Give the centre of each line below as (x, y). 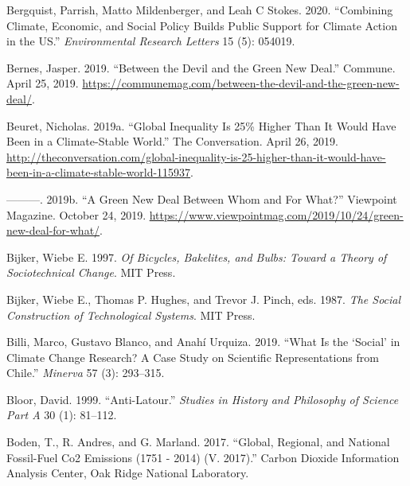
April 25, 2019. (43, 83)
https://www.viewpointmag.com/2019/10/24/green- (276, 214)
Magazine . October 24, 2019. (76, 214)
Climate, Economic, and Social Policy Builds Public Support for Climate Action (202, 25)
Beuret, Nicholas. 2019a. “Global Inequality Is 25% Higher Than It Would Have (201, 125)
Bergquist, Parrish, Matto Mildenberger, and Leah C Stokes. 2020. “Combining (200, 10)
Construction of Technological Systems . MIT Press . (131, 315)
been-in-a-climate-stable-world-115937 (99, 172)
